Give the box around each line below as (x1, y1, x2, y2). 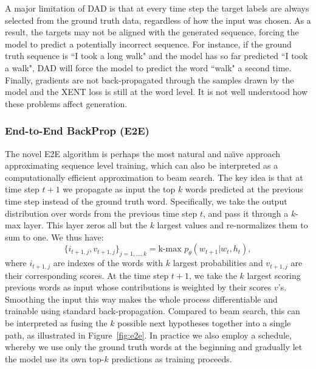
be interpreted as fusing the (5, 316, 108, 329)
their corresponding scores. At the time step (5, 269, 169, 281)
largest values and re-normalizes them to (157, 219, 308, 231)
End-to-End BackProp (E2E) (5, 123, 149, 138)
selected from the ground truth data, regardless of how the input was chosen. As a (5, 13, 311, 26)
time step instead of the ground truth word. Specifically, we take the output (5, 194, 287, 207)
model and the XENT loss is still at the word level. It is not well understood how (5, 85, 308, 98)
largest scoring (247, 269, 301, 281)
